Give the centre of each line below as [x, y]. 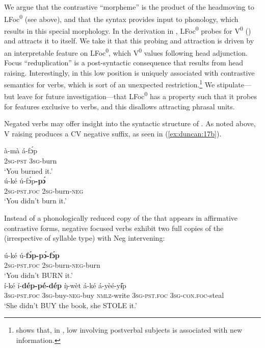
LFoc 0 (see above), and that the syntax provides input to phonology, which [121, 18]
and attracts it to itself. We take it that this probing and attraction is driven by [129, 41]
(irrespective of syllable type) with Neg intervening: [85, 238]
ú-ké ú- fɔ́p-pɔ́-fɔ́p [32, 255]
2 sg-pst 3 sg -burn [31, 160]
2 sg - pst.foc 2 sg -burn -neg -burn [52, 265]
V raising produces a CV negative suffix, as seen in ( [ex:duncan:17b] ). [113, 133]
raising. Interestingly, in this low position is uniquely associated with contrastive [129, 72]
